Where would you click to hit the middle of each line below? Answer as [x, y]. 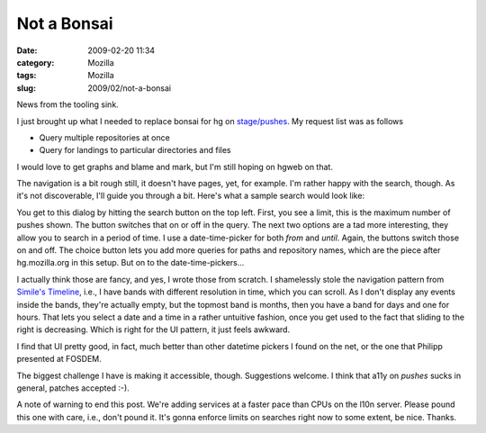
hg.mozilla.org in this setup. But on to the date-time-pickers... [130, 263]
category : [36, 62]
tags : [27, 76]
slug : [26, 88]
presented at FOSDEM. [59, 359]
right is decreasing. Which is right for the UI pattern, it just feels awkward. [153, 329]
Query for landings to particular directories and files [135, 150]
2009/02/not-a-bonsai [129, 88]
